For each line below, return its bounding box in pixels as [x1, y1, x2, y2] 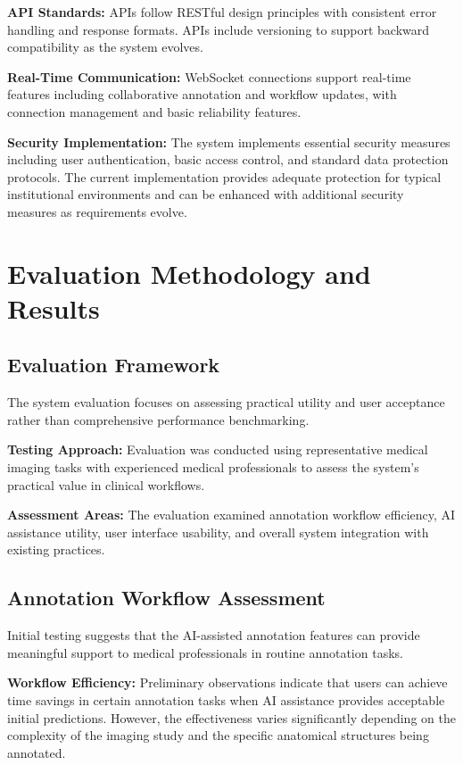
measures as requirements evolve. [7, 202, 187, 220]
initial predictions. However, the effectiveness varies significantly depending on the [7, 708, 456, 727]
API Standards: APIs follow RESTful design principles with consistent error [7, 3, 437, 21]
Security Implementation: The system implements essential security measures [7, 132, 451, 151]
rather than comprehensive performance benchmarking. [7, 410, 310, 428]
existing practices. [7, 540, 105, 559]
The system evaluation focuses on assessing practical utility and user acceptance [7, 393, 445, 412]
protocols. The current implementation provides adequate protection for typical [7, 167, 442, 186]
